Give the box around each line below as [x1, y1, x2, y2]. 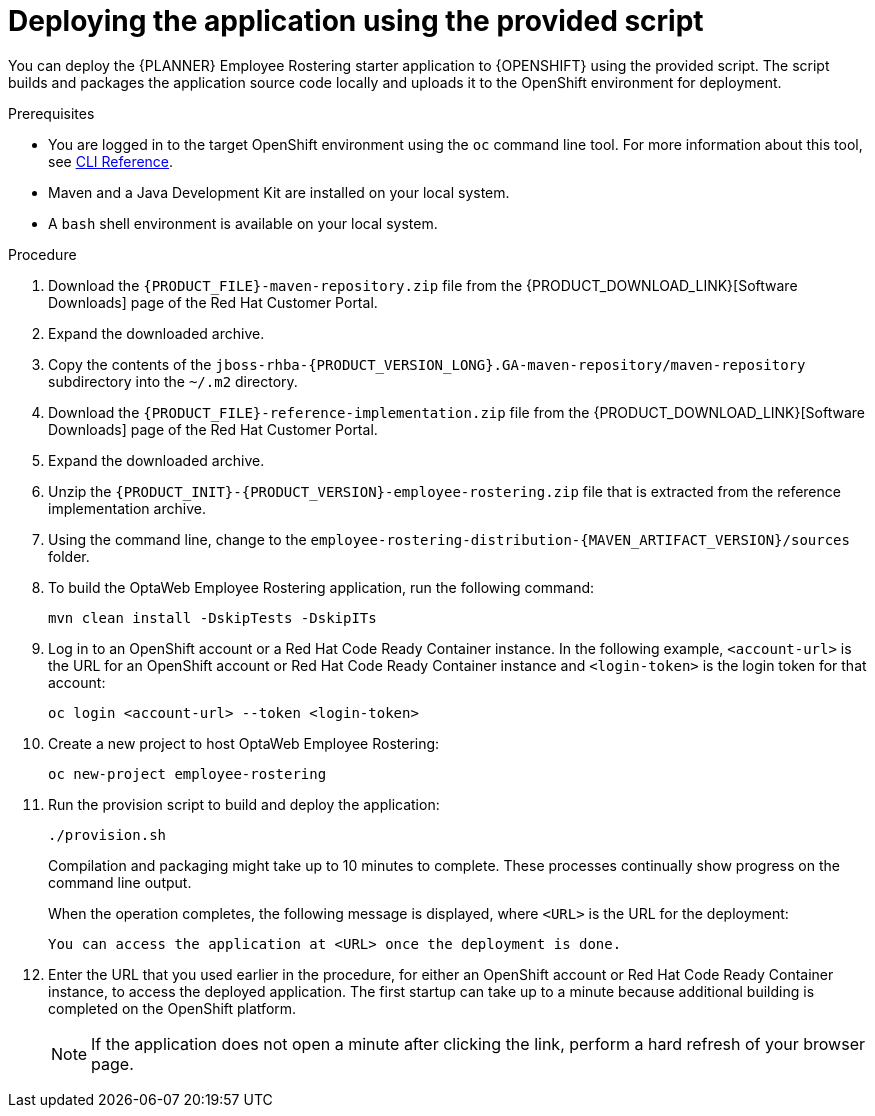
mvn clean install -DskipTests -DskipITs [48, 609, 377, 626]
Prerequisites [8, 104, 95, 122]
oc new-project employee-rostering [48, 765, 327, 782]
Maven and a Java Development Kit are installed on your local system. [48, 183, 510, 201]
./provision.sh [48, 826, 167, 843]
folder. [48, 547, 90, 565]
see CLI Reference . [48, 152, 174, 170]
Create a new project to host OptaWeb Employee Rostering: [48, 734, 440, 752]
